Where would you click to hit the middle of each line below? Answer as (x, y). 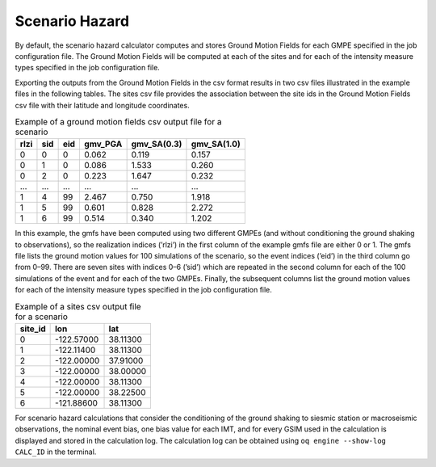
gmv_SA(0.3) (157, 144)
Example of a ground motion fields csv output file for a (118, 122)
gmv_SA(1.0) (216, 144)
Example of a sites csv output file (78, 306)
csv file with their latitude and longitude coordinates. (102, 105)
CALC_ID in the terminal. (56, 452)
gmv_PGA (103, 144)
